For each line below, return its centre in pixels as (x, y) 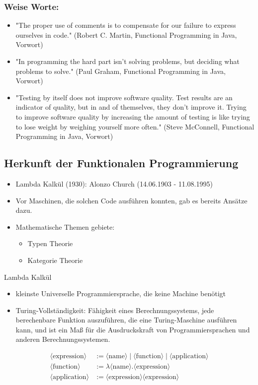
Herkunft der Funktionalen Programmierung (121, 163)
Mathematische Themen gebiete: (65, 226)
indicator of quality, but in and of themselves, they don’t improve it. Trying (131, 107)
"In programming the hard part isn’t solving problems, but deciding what (128, 61)
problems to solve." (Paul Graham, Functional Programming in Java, (121, 71)
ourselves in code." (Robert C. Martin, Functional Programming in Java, (126, 34)
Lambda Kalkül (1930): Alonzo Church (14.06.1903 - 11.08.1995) (114, 183)
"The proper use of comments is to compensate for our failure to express (126, 25)
